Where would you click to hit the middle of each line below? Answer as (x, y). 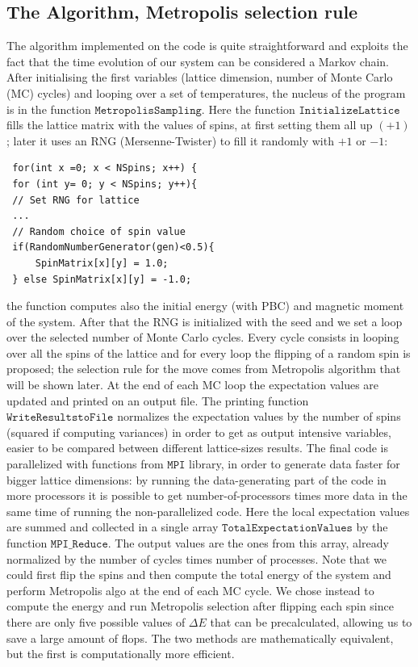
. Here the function (248, 109)
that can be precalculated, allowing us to (311, 621)
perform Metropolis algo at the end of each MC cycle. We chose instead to (190, 590)
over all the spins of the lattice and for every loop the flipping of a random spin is (209, 352)
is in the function (49, 109)
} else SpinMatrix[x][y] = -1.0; (102, 279)
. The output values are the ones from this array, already (248, 543)
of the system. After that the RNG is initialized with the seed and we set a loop (205, 321)
